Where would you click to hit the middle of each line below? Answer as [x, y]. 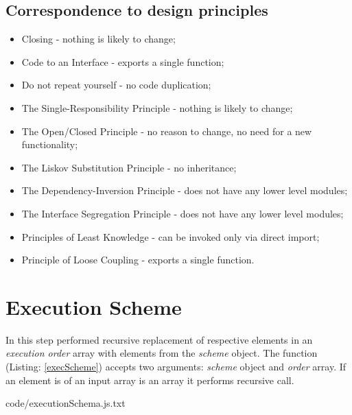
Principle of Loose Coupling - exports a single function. [138, 260]
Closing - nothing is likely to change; [98, 39]
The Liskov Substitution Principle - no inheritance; [129, 167]
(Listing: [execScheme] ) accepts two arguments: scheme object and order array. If [176, 367]
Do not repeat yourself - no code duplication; [116, 85]
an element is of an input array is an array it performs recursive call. [150, 380]
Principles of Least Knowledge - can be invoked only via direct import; [171, 236]
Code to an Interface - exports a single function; [123, 61]
